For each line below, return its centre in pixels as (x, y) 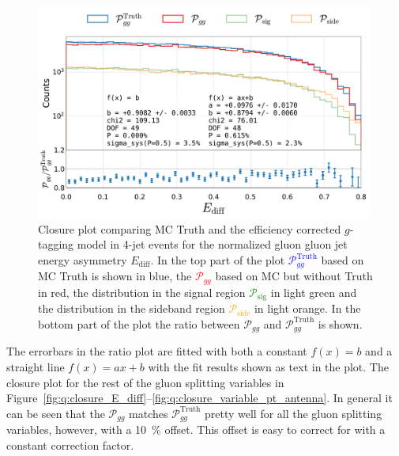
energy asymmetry (83, 260)
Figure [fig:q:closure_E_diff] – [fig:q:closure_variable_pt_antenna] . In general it (199, 398)
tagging (56, 244)
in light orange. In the (307, 308)
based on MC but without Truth (294, 276)
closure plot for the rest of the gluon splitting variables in (145, 382)
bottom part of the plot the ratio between (139, 323)
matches (149, 413)
